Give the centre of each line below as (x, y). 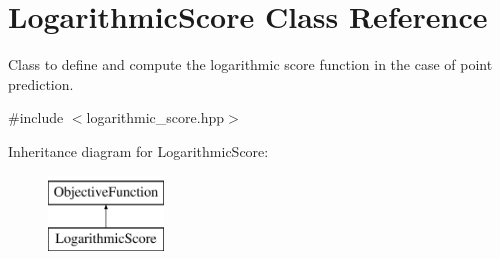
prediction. (41, 83)
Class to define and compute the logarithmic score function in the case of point (250, 64)
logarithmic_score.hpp (155, 117)
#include (36, 117)
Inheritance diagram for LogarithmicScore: (138, 150)
